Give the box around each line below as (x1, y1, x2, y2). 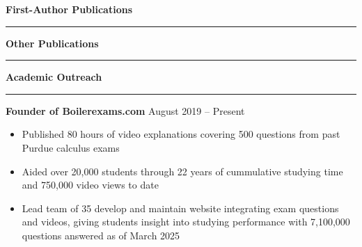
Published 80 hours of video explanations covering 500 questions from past (22, 127, 340, 141)
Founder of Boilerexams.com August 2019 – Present (6, 103, 245, 118)
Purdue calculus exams (22, 140, 120, 154)
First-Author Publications (6, 2, 133, 16)
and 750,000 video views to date (22, 177, 159, 192)
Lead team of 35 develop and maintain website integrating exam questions (22, 200, 339, 215)
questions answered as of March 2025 (22, 228, 180, 242)
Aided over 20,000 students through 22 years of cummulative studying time (22, 164, 343, 178)
